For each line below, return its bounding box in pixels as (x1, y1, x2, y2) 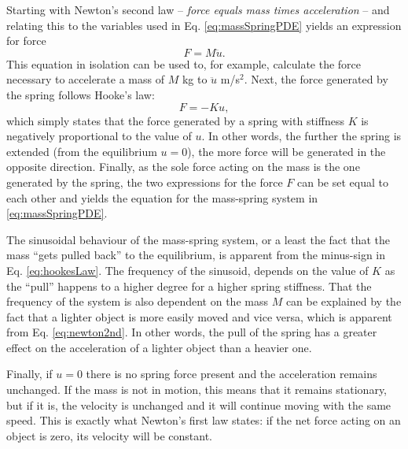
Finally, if (6, 366, 53, 382)
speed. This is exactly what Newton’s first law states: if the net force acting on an (6, 412, 401, 429)
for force (6, 32, 46, 49)
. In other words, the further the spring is (201, 128, 402, 144)
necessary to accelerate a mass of (6, 71, 164, 87)
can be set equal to (297, 173, 388, 190)
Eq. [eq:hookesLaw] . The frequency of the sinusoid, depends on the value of (6, 262, 369, 278)
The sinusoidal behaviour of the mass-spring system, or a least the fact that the (6, 231, 390, 247)
